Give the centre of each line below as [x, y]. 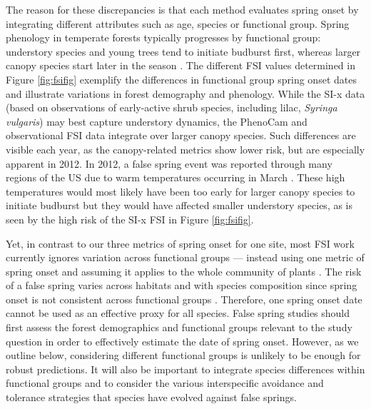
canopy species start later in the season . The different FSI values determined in [181, 65]
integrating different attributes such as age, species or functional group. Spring [178, 23]
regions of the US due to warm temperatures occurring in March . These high [176, 177]
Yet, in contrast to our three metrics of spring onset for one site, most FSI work [180, 243]
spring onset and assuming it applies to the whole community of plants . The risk [184, 271]
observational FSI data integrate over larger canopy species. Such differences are [181, 135]
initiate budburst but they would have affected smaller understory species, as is [179, 205]
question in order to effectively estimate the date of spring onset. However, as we [182, 341]
